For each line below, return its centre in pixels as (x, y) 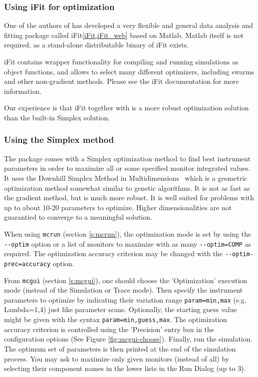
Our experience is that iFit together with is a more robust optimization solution (127, 108)
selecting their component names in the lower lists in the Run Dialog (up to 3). (125, 368)
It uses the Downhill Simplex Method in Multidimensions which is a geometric (126, 178)
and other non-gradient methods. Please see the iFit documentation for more (122, 81)
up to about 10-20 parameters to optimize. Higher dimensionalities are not (118, 207)
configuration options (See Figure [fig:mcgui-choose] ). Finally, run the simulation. (128, 339)
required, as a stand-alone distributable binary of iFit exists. (96, 45)
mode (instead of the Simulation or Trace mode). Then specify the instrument (124, 290)
